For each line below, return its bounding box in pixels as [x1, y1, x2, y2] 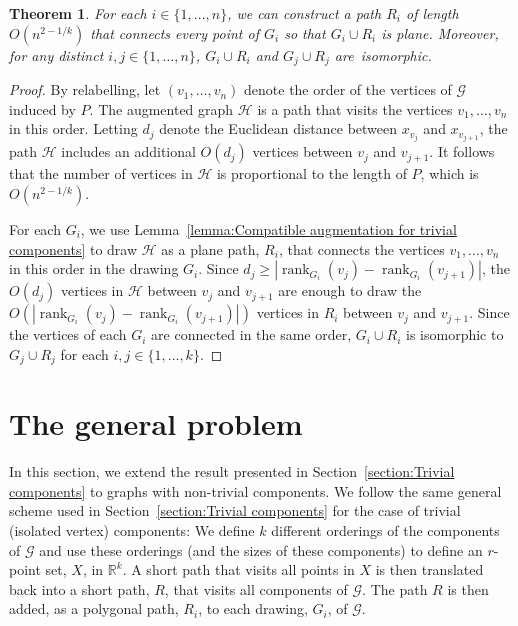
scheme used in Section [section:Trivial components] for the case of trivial [9, 500, 461, 521]
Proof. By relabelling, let [9, 79, 161, 100]
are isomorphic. [334, 44, 432, 65]
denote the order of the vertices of [244, 79, 452, 100]
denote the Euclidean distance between [159, 118, 398, 139]
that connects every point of [90, 22, 259, 43]
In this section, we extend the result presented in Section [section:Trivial [9, 461, 455, 482]
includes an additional [61, 141, 196, 162]
